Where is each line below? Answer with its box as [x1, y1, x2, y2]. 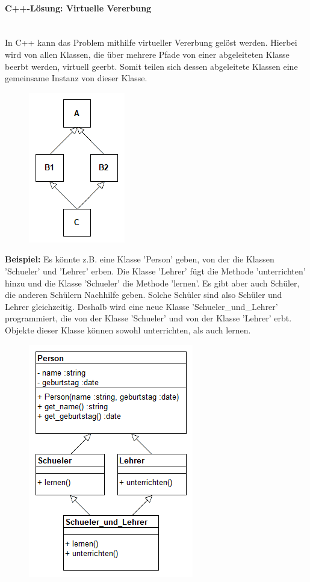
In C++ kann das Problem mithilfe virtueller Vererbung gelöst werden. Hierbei [5, 36, 297, 49]
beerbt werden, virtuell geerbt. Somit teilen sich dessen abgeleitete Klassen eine [5, 60, 298, 72]
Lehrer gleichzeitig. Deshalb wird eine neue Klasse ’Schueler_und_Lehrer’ [5, 300, 278, 312]
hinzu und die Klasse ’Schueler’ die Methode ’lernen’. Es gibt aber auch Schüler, [5, 276, 300, 289]
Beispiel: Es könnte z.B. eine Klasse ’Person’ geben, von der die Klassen [5, 253, 274, 265]
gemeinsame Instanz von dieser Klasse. [5, 72, 147, 84]
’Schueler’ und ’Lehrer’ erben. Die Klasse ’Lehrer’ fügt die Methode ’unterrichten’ [5, 264, 306, 277]
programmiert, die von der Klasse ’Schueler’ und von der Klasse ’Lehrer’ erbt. [5, 312, 292, 324]
